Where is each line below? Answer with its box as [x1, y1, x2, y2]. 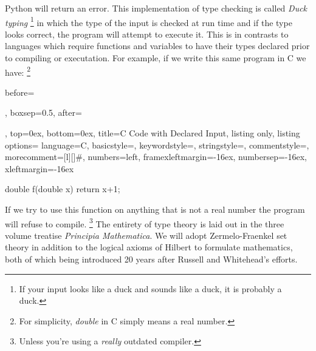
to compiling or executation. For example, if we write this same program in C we [5, 52, 306, 64]
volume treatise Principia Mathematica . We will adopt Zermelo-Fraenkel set [5, 229, 287, 241]
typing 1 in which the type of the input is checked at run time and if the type [5, 14, 292, 28]
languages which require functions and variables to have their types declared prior [5, 39, 310, 52]
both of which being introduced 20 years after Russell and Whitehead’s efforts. [5, 253, 298, 266]
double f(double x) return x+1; [5, 182, 120, 195]
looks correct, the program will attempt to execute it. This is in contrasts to [5, 27, 289, 40]
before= [5, 85, 35, 98]
